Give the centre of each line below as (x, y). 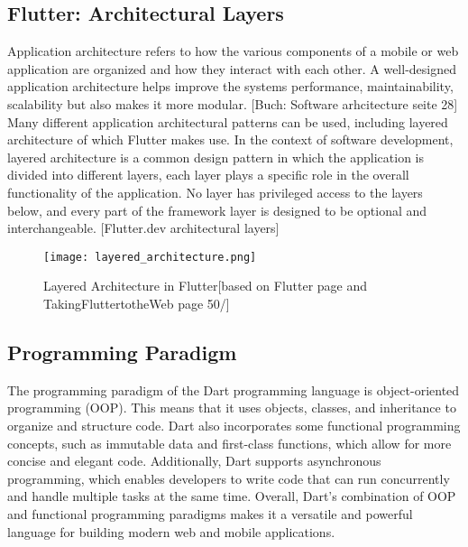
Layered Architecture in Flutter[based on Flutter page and (206, 286)
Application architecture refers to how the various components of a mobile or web (233, 51)
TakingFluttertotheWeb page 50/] (137, 303)
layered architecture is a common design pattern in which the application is (216, 157)
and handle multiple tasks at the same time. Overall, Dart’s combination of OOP (232, 496)
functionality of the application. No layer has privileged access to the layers (215, 192)
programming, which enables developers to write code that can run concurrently (229, 478)
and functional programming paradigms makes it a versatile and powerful (210, 513)
